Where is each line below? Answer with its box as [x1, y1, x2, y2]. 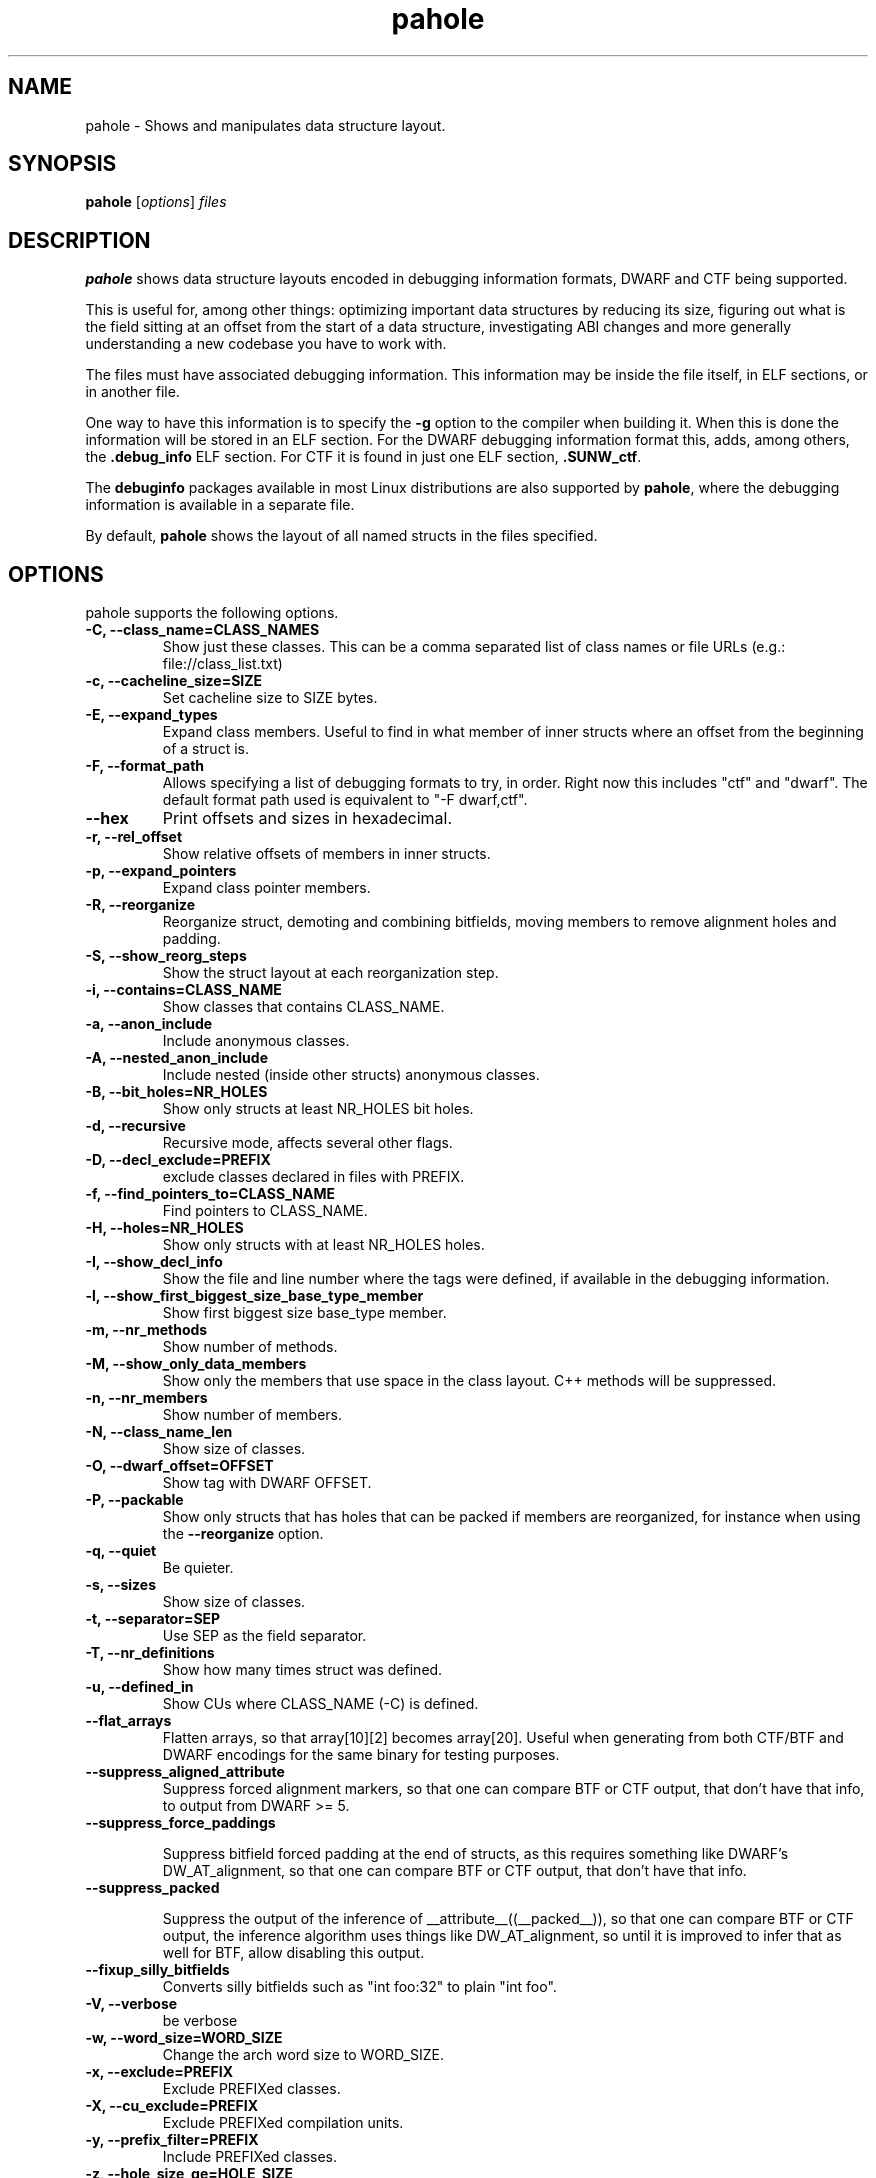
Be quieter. [162, 1559, 234, 1577]
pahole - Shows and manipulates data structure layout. [85, 116, 446, 134]
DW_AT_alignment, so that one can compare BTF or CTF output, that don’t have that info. [162, 1862, 747, 1880]
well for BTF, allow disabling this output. [162, 1944, 425, 1962]
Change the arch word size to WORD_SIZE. [162, 2046, 444, 2064]
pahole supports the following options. [85, 604, 339, 622]
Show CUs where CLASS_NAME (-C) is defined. [162, 1695, 479, 1713]
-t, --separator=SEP [85, 1610, 221, 1628]
